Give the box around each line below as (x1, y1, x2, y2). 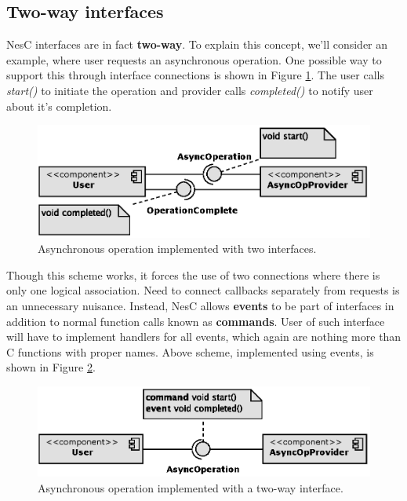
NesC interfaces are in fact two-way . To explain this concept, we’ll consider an (6, 36, 388, 53)
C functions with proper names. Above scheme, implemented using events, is (6, 343, 374, 360)
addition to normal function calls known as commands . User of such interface (6, 313, 385, 329)
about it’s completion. (6, 97, 112, 114)
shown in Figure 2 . (6, 359, 96, 375)
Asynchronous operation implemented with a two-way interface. (38, 479, 343, 496)
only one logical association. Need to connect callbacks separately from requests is (6, 282, 400, 298)
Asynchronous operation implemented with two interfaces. (38, 240, 317, 257)
